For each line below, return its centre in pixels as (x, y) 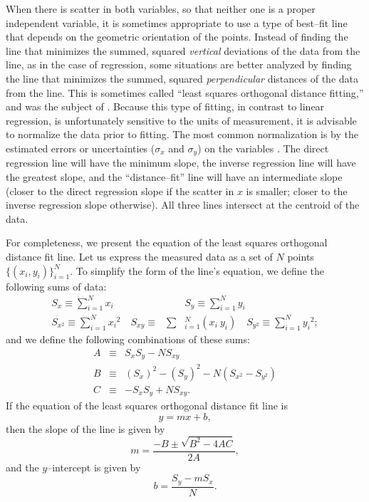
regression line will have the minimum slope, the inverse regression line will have (181, 163)
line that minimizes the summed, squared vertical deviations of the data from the (183, 50)
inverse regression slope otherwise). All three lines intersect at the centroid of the (183, 205)
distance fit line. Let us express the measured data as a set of (139, 256)
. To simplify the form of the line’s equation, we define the (197, 270)
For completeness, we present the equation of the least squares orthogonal (167, 242)
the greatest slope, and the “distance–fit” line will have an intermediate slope (174, 176)
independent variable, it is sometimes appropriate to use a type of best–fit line (177, 22)
